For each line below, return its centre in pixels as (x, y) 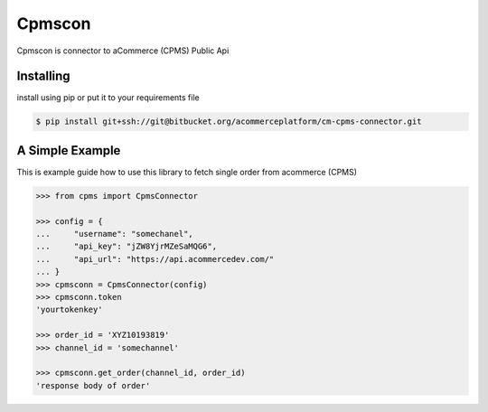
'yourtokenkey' (69, 310)
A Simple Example (69, 150)
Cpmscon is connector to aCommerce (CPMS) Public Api (123, 51)
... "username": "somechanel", (114, 234)
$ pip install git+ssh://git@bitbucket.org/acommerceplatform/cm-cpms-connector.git (229, 122)
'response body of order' (93, 385)
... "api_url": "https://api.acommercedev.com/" (155, 259)
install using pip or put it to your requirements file (108, 98)
